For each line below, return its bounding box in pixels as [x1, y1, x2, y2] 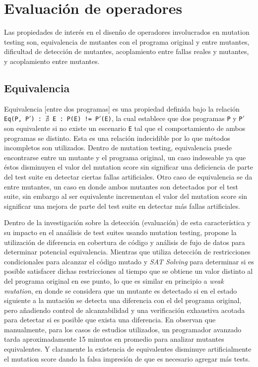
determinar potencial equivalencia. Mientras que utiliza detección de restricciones [4, 246, 251, 257]
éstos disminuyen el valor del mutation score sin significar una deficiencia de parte [4, 162, 253, 172]
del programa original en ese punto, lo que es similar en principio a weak [4, 275, 224, 286]
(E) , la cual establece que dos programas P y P [101, 113, 243, 123]
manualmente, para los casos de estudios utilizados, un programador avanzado [4, 324, 242, 334]
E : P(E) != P [53, 116, 99, 123]
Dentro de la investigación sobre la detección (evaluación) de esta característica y [4, 217, 251, 228]
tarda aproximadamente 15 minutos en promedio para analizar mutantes [4, 334, 224, 344]
